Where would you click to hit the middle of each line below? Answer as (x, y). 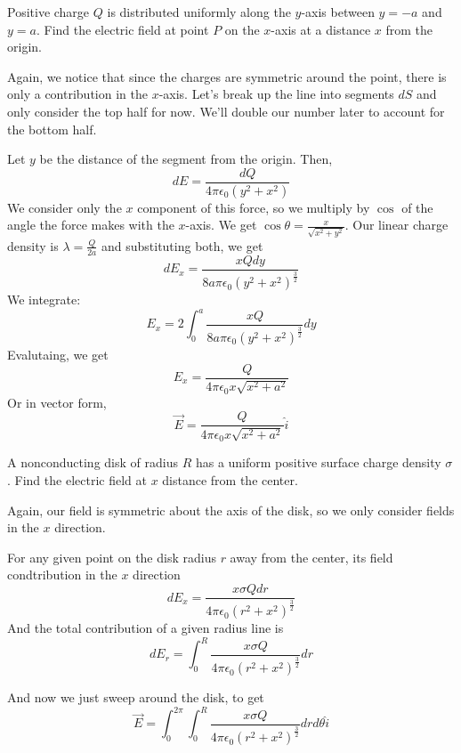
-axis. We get (221, 225)
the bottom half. (52, 129)
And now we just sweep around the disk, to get (136, 697)
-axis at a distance (321, 29)
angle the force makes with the (91, 225)
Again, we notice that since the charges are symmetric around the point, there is (227, 76)
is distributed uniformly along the (199, 12)
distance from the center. (230, 480)
